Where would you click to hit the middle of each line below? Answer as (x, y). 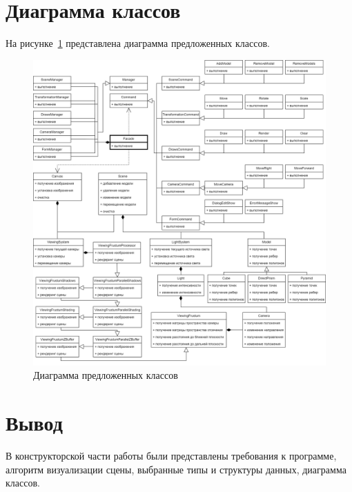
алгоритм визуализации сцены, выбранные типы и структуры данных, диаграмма (176, 469)
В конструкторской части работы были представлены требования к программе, (171, 456)
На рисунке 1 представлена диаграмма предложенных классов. (138, 43)
